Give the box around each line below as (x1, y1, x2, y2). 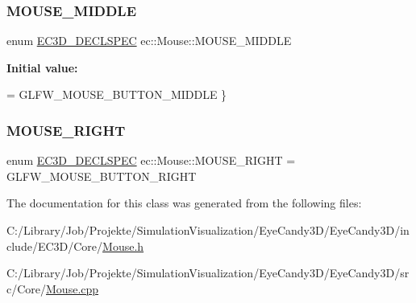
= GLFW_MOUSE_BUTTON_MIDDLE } (6, 86, 227, 103)
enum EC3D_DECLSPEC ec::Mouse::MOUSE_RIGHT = (6, 152, 296, 169)
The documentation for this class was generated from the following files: (6, 194, 362, 211)
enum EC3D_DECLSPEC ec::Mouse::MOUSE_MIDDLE (6, 32, 292, 49)
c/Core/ (6, 280, 47, 297)
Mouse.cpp (46, 280, 99, 297)
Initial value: (6, 59, 78, 76)
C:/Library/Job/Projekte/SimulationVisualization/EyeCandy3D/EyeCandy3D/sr (6, 264, 410, 281)
